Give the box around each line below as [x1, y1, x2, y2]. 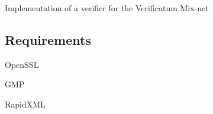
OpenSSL [5, 58, 39, 70]
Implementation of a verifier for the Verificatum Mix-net [5, 2, 209, 14]
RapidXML [5, 97, 46, 110]
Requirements [5, 30, 91, 48]
